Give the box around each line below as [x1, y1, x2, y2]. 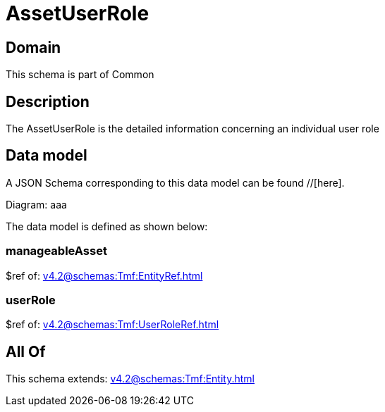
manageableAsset [6, 244, 107, 258]
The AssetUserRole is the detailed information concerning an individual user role [6, 123, 379, 135]
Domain [6, 38, 61, 56]
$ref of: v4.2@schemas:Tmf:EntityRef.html [6, 269, 203, 282]
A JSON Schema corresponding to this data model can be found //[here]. [6, 176, 345, 189]
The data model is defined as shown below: [6, 220, 208, 232]
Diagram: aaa [6, 198, 67, 211]
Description [6, 92, 90, 111]
